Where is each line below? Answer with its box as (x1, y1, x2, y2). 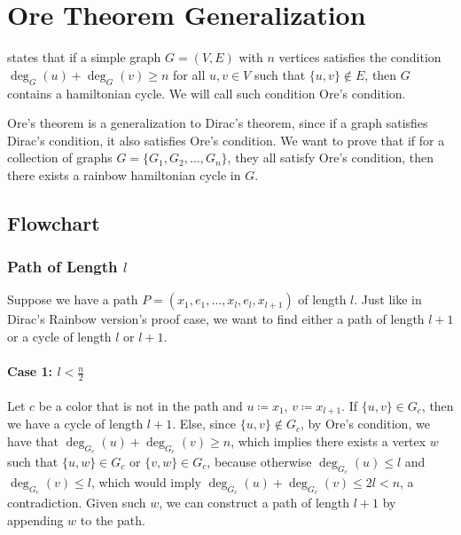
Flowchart (7, 208, 100, 236)
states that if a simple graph (7, 48, 161, 67)
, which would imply (90, 473, 201, 492)
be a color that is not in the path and (38, 396, 243, 414)
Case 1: (7, 362, 53, 381)
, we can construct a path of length (159, 493, 350, 512)
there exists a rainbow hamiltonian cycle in (7, 165, 241, 184)
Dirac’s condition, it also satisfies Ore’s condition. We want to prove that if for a (7, 130, 445, 149)
